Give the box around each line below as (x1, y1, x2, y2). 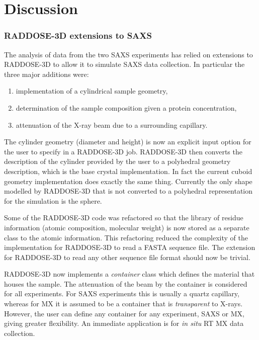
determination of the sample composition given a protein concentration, (16, 102, 237, 113)
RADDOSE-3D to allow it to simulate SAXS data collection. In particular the (4, 59, 245, 69)
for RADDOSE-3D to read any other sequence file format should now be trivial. (4, 251, 250, 262)
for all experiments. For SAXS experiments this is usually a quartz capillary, (4, 288, 239, 299)
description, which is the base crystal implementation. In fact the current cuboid (4, 165, 252, 176)
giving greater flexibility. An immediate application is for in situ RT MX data (4, 318, 244, 328)
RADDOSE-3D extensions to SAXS (4, 29, 152, 42)
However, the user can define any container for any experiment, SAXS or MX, (4, 308, 244, 318)
